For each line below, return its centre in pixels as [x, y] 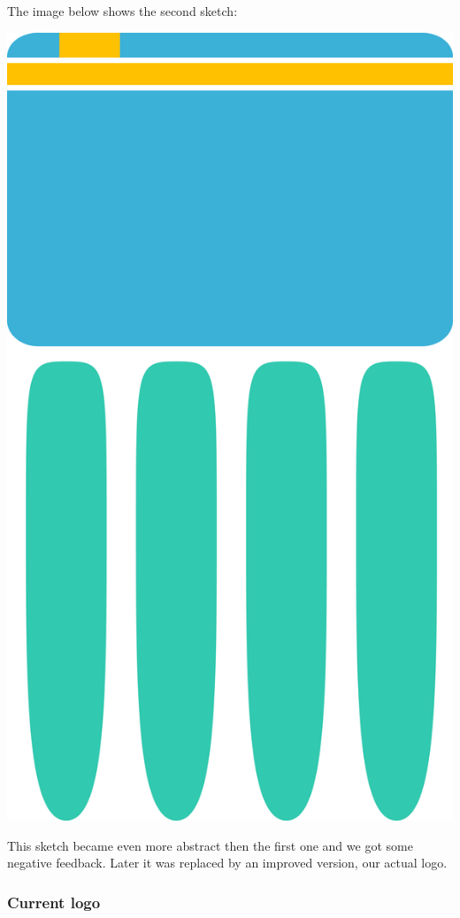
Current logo [54, 902]
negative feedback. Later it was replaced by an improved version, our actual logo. [227, 863]
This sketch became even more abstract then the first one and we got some [210, 845]
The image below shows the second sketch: [123, 11]
